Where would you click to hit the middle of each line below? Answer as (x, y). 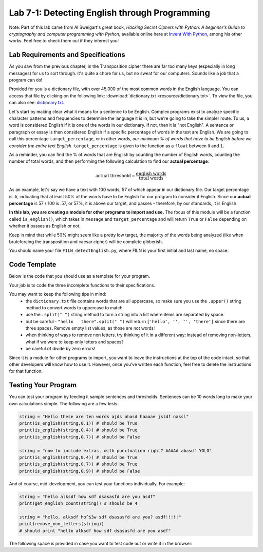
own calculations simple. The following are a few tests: (64, 403)
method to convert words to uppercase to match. (75, 307)
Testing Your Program (43, 385)
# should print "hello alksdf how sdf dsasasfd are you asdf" (95, 531)
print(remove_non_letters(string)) (62, 524)
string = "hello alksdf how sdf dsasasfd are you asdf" (87, 496)
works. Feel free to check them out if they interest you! (64, 41)
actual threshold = (115, 175)
